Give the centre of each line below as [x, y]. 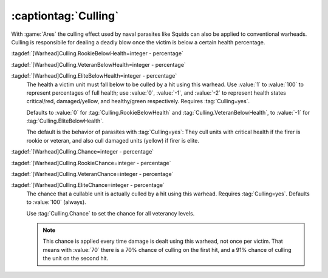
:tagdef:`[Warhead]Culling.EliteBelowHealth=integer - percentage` [94, 76]
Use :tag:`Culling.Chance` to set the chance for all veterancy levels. [111, 213]
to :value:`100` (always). [56, 202]
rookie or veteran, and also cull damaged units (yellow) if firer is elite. [113, 140]
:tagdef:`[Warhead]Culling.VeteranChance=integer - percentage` [92, 174]
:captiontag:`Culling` [65, 16]
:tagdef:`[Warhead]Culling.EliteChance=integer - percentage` [88, 185]
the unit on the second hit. [76, 259]
